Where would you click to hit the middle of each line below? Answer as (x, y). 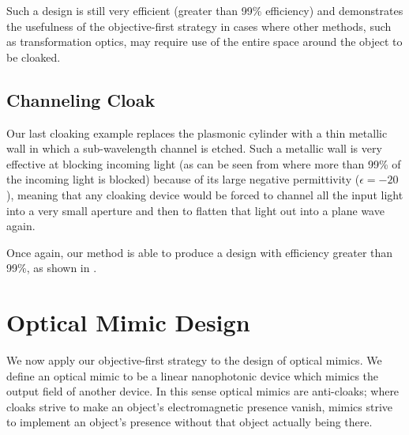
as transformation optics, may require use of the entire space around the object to (204, 42)
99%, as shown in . (52, 268)
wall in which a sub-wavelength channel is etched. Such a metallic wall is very (194, 148)
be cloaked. (34, 57)
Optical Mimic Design (128, 322)
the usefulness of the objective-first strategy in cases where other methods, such (199, 26)
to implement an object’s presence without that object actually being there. (189, 422)
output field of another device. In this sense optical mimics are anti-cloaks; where (203, 391)
